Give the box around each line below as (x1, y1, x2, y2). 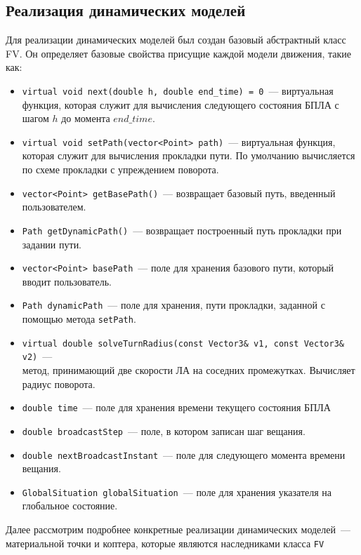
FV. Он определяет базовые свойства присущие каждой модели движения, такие (6, 46, 352, 60)
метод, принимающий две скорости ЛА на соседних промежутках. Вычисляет (22, 363, 355, 377)
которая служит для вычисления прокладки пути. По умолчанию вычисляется (22, 148, 355, 163)
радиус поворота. (22, 376, 96, 391)
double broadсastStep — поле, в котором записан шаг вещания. (22, 423, 306, 438)
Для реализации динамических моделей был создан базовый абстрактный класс (6, 32, 346, 47)
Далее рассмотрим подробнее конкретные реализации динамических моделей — (6, 522, 351, 537)
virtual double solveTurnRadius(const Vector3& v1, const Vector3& (22, 338, 344, 349)
